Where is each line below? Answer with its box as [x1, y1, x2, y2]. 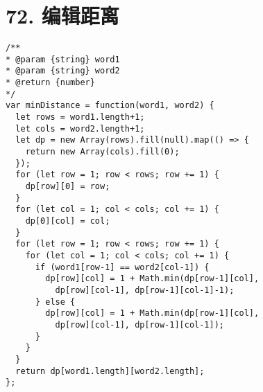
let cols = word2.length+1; [15, 123, 145, 134]
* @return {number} [6, 78, 95, 88]
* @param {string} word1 [6, 54, 120, 64]
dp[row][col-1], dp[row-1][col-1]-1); [55, 285, 235, 295]
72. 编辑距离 [6, 1, 119, 30]
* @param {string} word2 [6, 66, 120, 76]
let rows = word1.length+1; [15, 112, 145, 123]
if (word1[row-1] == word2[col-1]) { [35, 262, 210, 272]
